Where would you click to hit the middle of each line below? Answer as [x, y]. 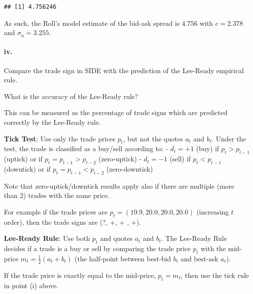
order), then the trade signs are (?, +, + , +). [73, 222]
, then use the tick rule [215, 275]
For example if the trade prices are [56, 211]
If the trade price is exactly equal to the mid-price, [80, 275]
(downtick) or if [27, 168]
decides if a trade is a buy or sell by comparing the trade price [97, 248]
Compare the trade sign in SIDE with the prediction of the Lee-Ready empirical [124, 70]
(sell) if [180, 159]
